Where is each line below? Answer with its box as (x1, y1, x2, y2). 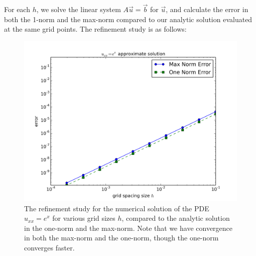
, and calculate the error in (166, 4, 248, 15)
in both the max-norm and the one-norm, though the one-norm (24, 232, 219, 243)
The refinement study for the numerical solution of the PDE (24, 203, 209, 213)
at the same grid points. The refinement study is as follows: (4, 24, 187, 34)
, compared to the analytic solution (121, 213, 230, 223)
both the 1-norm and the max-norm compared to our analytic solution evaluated (4, 14, 252, 24)
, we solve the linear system (36, 4, 121, 15)
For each (4, 4, 30, 15)
